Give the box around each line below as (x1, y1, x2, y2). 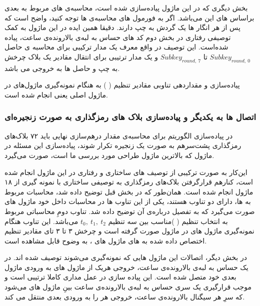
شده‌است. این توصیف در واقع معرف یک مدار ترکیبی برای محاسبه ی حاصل (4, 41, 228, 52)
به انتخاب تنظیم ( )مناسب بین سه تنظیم (108, 215, 228, 226)
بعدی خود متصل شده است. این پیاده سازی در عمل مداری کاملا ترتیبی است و (4, 271, 236, 282)
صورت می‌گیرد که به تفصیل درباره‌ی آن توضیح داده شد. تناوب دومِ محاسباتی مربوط (4, 205, 255, 216)
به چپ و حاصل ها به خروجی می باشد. (4, 62, 120, 73)
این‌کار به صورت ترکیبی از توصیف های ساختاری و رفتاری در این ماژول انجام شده (4, 166, 247, 177)
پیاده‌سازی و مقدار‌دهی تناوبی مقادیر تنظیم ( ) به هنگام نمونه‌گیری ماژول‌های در (4, 79, 240, 90)
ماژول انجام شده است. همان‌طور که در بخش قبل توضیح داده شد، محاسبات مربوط (4, 186, 253, 196)
